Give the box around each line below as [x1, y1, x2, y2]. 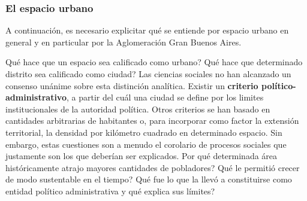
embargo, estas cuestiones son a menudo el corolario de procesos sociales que [5, 138, 287, 150]
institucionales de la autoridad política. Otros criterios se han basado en [5, 102, 270, 115]
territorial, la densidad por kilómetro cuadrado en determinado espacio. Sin [5, 126, 282, 138]
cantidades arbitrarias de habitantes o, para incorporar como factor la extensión [5, 114, 299, 127]
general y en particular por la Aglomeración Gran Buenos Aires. [5, 35, 242, 48]
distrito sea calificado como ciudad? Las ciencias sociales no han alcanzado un [5, 68, 291, 80]
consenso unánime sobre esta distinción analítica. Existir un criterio [5, 79, 258, 92]
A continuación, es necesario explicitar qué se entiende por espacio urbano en [5, 24, 289, 36]
